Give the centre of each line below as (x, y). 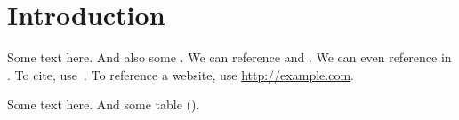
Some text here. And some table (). (104, 104)
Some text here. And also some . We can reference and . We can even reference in (229, 57)
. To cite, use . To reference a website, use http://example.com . (181, 74)
